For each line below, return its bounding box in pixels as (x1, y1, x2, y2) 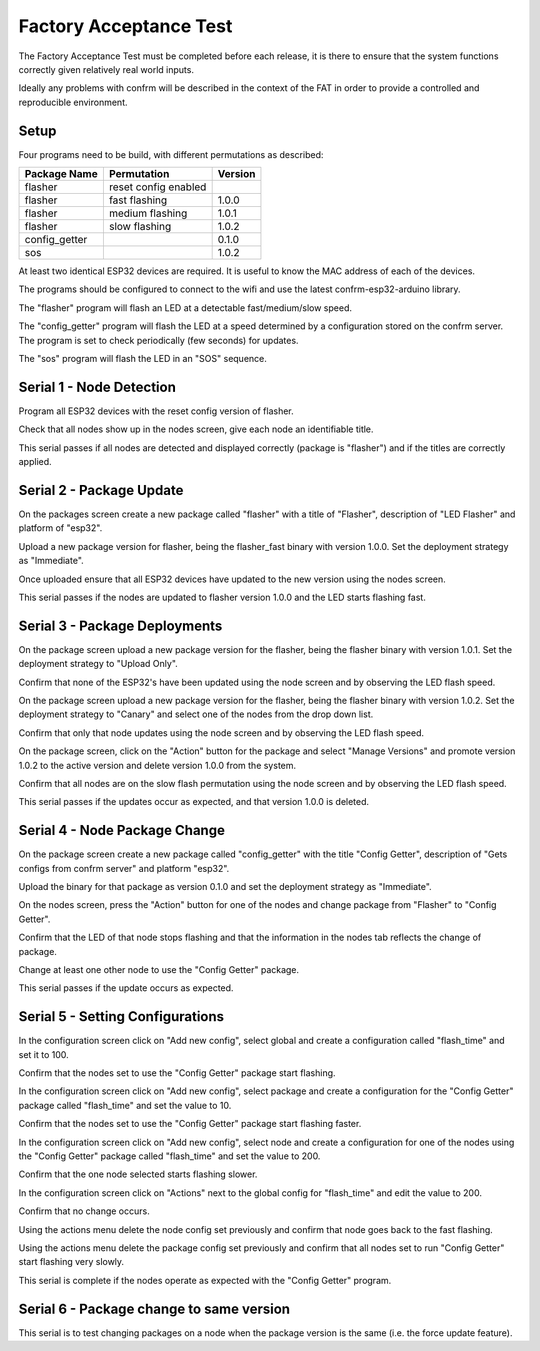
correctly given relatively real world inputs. (18, 63, 195, 75)
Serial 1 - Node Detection (18, 378, 177, 395)
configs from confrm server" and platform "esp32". (18, 862, 230, 874)
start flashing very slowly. (18, 1256, 125, 1268)
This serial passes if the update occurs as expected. (18, 982, 234, 994)
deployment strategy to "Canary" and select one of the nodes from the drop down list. (18, 708, 374, 720)
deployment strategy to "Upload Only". (18, 658, 179, 670)
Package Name (24, 167, 99, 181)
